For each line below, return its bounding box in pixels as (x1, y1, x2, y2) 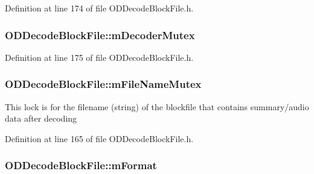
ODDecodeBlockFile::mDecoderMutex (5, 27, 195, 42)
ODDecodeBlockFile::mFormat (5, 158, 157, 173)
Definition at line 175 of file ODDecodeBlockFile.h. (5, 51, 194, 63)
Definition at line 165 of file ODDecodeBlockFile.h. (5, 132, 194, 144)
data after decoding (5, 112, 77, 125)
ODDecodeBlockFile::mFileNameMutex (5, 76, 202, 92)
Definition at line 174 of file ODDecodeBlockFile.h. (5, 2, 194, 14)
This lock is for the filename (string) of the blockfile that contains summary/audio (5, 100, 309, 113)
